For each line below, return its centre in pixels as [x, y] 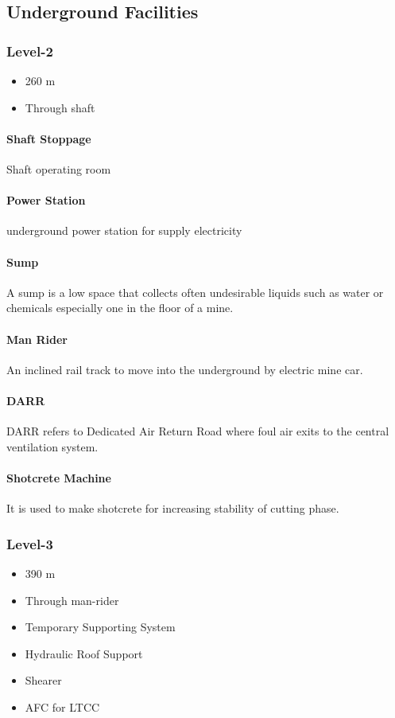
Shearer [43, 680]
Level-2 [30, 51]
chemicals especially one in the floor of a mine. [120, 308]
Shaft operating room [59, 168]
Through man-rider [72, 600]
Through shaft [60, 107]
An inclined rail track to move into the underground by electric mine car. [185, 369]
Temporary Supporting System [100, 627]
